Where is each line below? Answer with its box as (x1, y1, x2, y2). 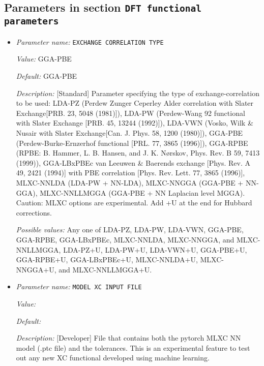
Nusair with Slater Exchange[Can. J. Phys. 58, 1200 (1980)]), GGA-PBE (16, 127, 243, 138)
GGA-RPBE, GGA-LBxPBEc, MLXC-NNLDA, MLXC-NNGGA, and (16, 234, 234, 245)
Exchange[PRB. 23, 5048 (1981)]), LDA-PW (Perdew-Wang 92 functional (16, 107, 245, 118)
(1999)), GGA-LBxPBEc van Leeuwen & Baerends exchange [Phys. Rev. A (16, 157, 251, 168)
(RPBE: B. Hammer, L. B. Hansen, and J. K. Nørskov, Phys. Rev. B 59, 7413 (16, 147, 260, 158)
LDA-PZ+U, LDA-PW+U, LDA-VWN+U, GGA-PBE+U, (63, 244, 247, 255)
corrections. (16, 207, 52, 218)
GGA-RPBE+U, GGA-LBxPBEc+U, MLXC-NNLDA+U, (16, 254, 198, 265)
